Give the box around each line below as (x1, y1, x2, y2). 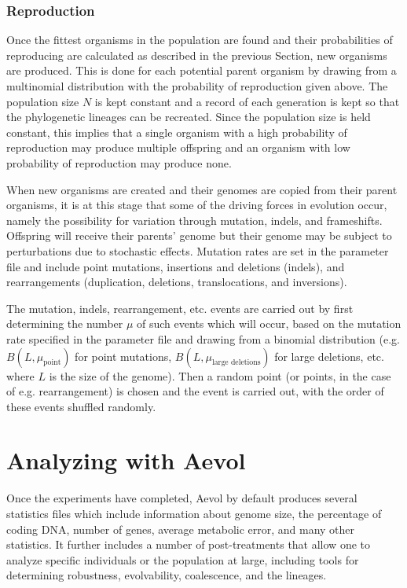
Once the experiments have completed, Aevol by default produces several (6, 490, 357, 506)
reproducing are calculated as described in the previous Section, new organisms (6, 46, 387, 63)
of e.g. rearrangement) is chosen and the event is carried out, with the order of (6, 383, 384, 399)
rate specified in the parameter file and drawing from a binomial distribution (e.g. (6, 330, 400, 347)
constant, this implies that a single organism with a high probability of (6, 123, 347, 140)
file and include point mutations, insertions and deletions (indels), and (6, 258, 345, 274)
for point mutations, (75, 347, 172, 364)
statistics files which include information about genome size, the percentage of (6, 505, 382, 521)
